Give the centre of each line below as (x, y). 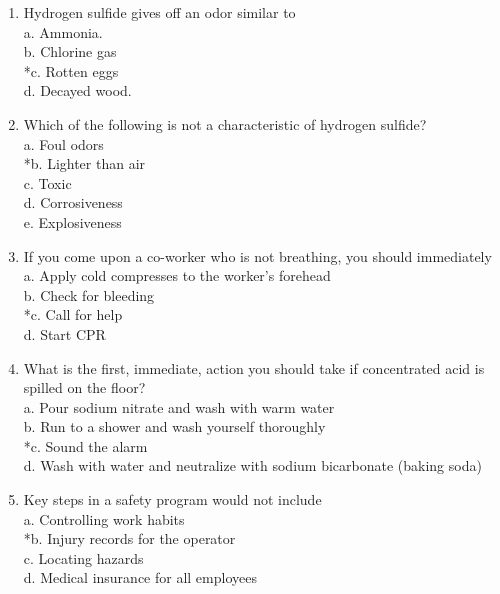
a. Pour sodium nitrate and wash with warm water (179, 406)
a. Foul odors (63, 143)
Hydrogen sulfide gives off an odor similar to (159, 12)
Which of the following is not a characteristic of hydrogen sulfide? (225, 123)
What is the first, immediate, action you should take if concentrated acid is (254, 367)
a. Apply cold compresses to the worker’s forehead (177, 275)
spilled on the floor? (84, 387)
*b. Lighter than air (84, 163)
